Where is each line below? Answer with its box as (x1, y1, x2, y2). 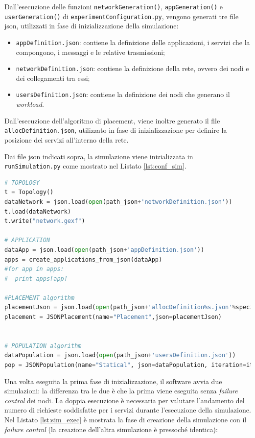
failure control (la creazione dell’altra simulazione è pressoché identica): (4, 424, 218, 434)
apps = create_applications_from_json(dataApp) (4, 256, 162, 263)
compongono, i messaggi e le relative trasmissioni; (16, 47, 165, 57)
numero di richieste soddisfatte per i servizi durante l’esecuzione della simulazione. (4, 405, 251, 415)
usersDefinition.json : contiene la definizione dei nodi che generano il (16, 89, 230, 99)
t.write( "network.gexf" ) (4, 218, 85, 225)
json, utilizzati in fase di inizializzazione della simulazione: (4, 21, 179, 31)
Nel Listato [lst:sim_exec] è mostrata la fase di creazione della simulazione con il (4, 414, 247, 424)
